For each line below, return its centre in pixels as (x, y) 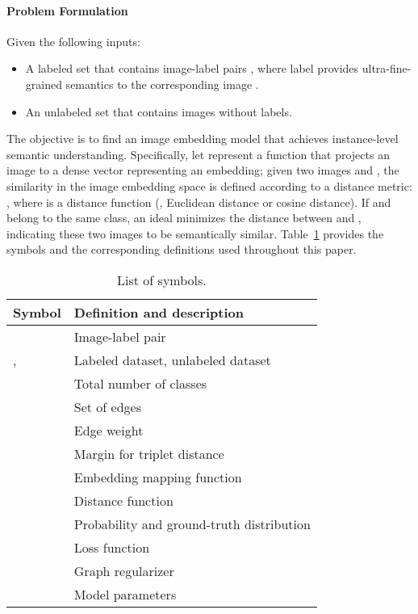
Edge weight (109, 430)
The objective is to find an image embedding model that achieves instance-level (203, 139)
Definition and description (159, 312)
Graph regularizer (124, 570)
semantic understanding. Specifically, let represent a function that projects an (198, 154)
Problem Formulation (67, 10)
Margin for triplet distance (149, 453)
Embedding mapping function (158, 477)
